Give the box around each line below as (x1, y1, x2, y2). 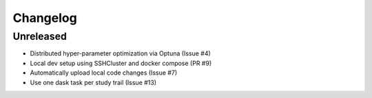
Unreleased (12, 30, 67, 42)
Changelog (12, 10, 77, 25)
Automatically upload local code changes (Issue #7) (30, 69, 178, 77)
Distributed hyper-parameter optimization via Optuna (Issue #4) (30, 49, 211, 58)
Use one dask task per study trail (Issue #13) (30, 78, 157, 86)
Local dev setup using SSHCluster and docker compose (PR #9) (30, 59, 212, 67)
